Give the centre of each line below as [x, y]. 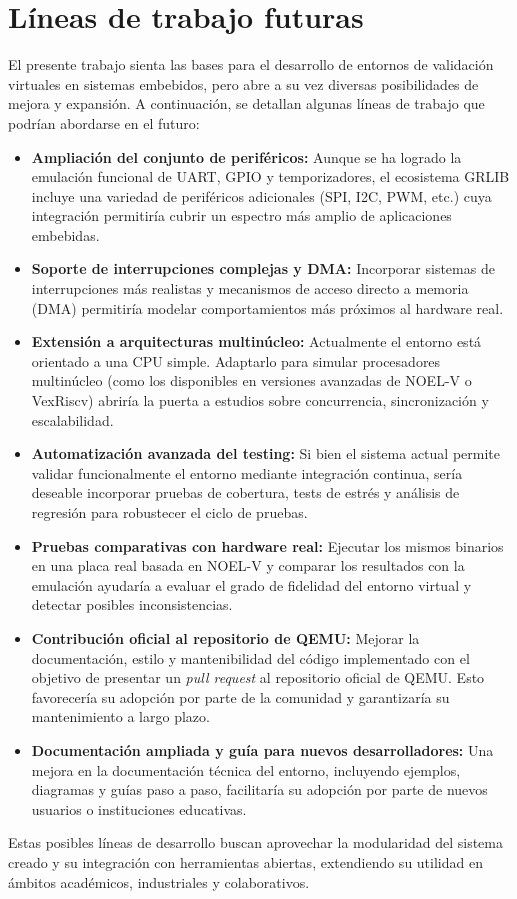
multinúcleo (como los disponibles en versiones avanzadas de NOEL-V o [251, 380]
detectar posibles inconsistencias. [132, 604]
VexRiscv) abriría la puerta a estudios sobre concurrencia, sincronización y [260, 400]
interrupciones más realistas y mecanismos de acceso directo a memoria [250, 288]
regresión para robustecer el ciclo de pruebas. [169, 512]
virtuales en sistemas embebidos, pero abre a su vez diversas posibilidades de [243, 83]
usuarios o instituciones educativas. [139, 808]
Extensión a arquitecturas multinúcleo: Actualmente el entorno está [256, 341]
